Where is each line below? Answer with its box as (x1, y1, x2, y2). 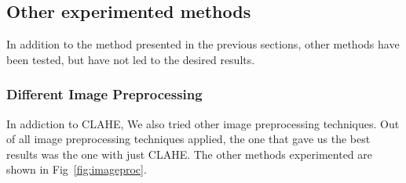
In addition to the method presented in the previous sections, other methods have (6, 36, 400, 52)
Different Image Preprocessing (6, 84, 203, 104)
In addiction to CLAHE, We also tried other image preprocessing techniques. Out (6, 115, 400, 131)
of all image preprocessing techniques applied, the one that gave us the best (6, 131, 371, 147)
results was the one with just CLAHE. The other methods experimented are (6, 145, 373, 162)
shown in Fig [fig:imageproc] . (6, 161, 147, 178)
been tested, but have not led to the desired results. (6, 51, 255, 67)
